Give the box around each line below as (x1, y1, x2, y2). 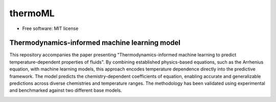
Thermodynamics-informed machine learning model (9, 39, 181, 47)
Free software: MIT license (22, 25, 79, 31)
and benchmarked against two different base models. (9, 87, 122, 93)
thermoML (9, 8, 55, 19)
